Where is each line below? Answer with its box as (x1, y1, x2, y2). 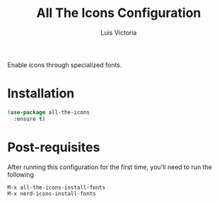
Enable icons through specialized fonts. (7, 60, 122, 69)
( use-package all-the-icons (7, 108, 90, 116)
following (7, 170, 34, 178)
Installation (7, 86, 75, 102)
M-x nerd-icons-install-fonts (7, 190, 97, 197)
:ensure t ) (13, 115, 46, 122)
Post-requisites (7, 139, 100, 155)
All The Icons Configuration (36, 5, 201, 21)
